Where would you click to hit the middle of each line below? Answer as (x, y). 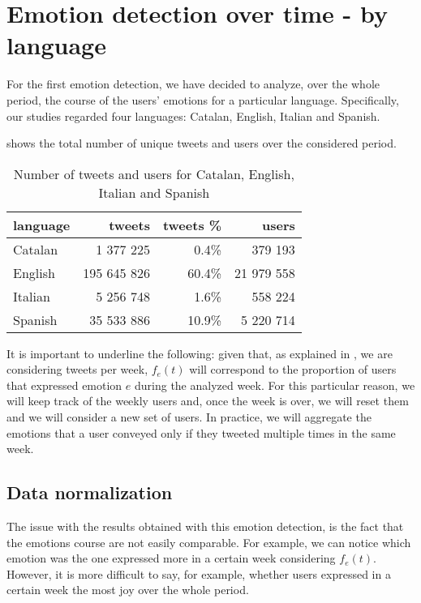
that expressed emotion (64, 385)
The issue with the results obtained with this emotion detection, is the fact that (205, 526)
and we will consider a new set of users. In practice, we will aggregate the (189, 417)
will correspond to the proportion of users (293, 369)
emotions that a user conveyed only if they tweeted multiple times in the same (201, 432)
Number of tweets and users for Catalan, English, (154, 173)
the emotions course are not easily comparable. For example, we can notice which (209, 542)
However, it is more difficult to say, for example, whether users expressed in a (199, 573)
